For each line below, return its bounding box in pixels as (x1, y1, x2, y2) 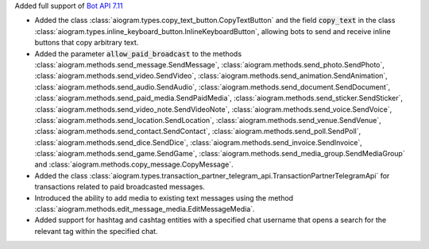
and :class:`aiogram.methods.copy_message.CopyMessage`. (34, 159, 234, 170)
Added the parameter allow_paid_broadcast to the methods (34, 48, 242, 59)
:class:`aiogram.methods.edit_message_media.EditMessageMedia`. (34, 205, 255, 214)
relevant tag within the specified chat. (34, 226, 158, 236)
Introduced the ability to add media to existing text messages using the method (34, 193, 294, 202)
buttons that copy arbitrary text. (34, 38, 139, 48)
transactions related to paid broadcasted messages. (34, 182, 206, 192)
